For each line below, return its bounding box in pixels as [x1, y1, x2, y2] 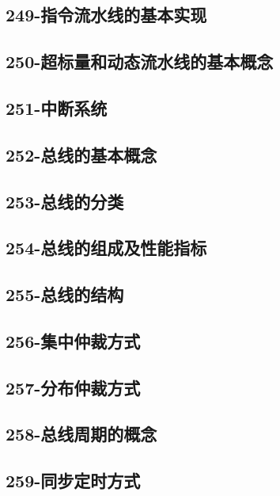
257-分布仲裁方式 [6, 375, 141, 399]
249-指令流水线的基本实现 [6, 2, 207, 27]
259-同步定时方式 [6, 468, 141, 493]
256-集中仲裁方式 [6, 328, 141, 353]
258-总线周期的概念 [6, 422, 157, 446]
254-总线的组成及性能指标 [6, 235, 207, 260]
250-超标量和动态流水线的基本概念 [6, 49, 274, 74]
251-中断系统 [6, 95, 108, 120]
